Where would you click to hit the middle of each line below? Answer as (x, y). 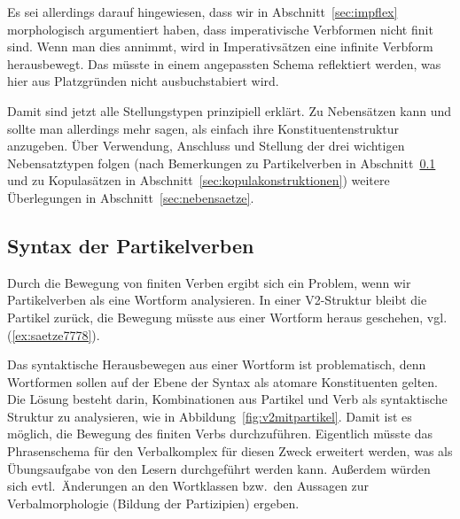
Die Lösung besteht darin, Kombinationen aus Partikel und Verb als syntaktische (227, 399)
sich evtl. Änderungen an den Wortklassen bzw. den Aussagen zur (188, 486)
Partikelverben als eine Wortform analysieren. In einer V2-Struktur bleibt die (217, 300)
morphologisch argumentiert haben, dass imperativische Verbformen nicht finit (220, 29)
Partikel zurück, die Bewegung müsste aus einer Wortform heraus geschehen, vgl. (227, 317)
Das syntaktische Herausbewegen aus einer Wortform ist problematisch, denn (217, 364)
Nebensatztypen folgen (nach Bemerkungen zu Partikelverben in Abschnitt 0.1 (222, 163)
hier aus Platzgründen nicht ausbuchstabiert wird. (143, 81)
